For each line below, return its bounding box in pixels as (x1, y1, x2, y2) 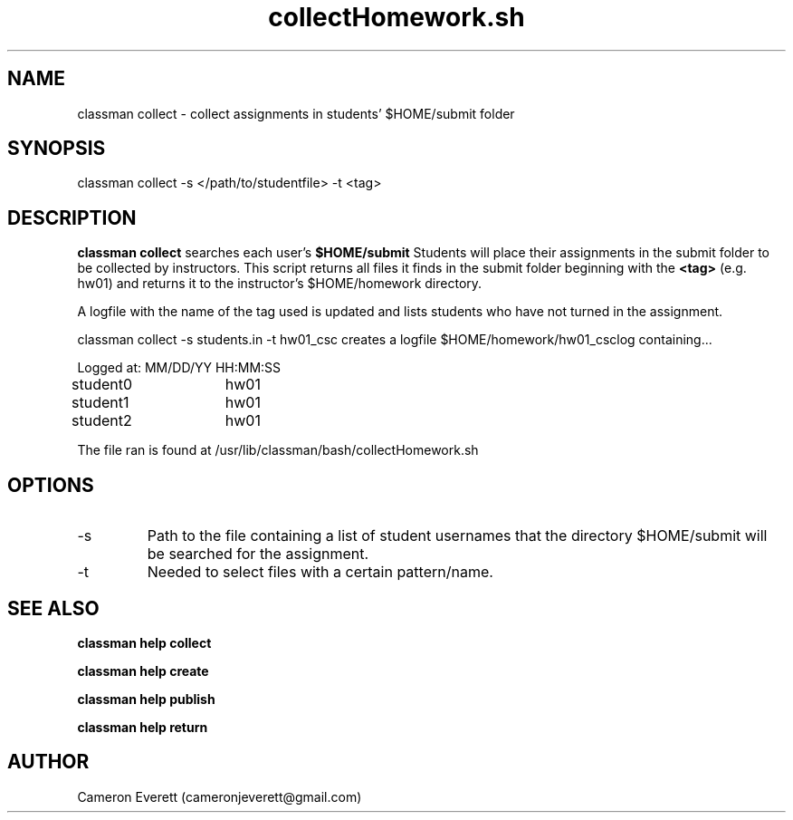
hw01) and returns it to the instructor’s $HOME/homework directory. (77, 275, 482, 292)
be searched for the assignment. (147, 545, 369, 564)
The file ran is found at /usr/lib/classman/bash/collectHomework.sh (77, 442, 479, 458)
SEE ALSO (7, 596, 100, 620)
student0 (72, 375, 133, 394)
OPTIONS (7, 473, 94, 497)
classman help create (77, 662, 209, 679)
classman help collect (77, 634, 212, 651)
